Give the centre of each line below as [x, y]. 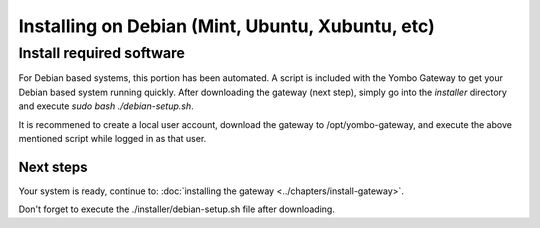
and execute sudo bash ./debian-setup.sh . [106, 106]
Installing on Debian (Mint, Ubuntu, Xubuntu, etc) [226, 26]
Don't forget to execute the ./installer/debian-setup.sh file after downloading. [176, 209]
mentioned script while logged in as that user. [112, 138]
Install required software [101, 53]
